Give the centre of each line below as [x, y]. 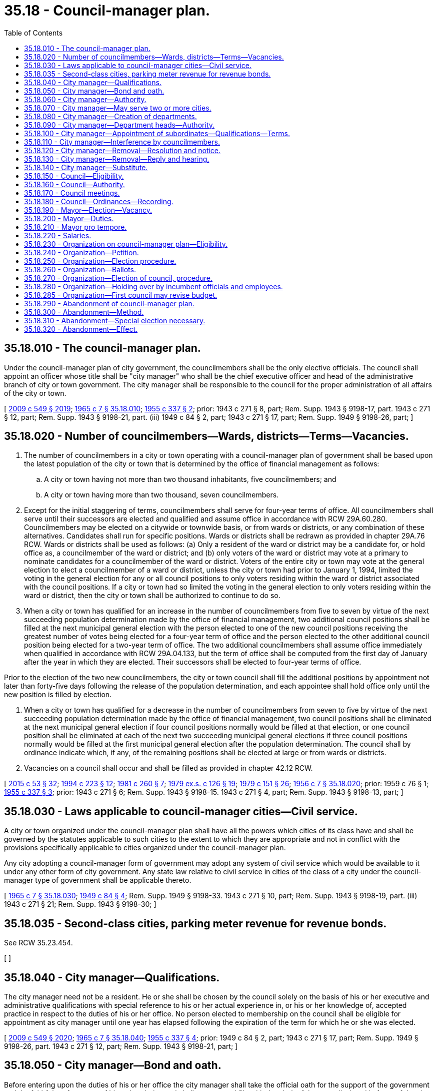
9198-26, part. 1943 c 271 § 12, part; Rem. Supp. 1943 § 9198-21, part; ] [121, 1046]
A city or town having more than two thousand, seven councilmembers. [161, 495]
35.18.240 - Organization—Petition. [81, 252]
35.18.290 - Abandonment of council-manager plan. [109, 303]
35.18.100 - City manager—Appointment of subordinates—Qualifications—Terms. [157, 133]
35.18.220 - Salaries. [58, 235]
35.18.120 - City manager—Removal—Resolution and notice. [122, 150]
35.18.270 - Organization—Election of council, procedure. [118, 278]
